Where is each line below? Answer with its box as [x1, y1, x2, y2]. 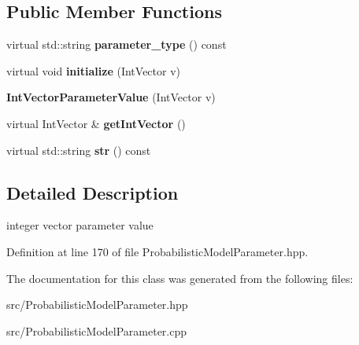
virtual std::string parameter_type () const [6, 36, 227, 53]
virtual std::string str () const [6, 141, 151, 158]
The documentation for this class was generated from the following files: [6, 270, 353, 286]
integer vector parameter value [6, 217, 154, 233]
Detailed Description [6, 180, 179, 204]
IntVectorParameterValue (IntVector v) [6, 89, 216, 105]
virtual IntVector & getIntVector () [6, 115, 186, 131]
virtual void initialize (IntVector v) [6, 62, 181, 79]
